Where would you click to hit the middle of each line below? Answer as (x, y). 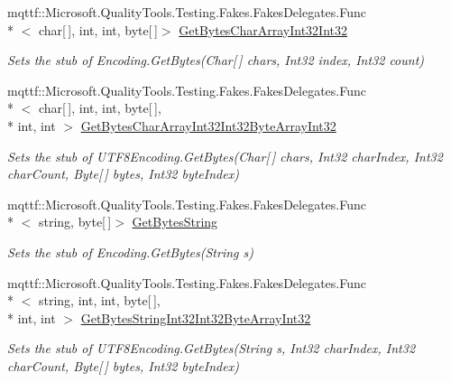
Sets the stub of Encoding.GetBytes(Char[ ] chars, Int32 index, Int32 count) (216, 60)
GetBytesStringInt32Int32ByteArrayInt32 (196, 317)
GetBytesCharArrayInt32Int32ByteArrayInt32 (208, 125)
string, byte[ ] (75, 222)
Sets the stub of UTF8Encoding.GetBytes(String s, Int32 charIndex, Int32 (212, 348)
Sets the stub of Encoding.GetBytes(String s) (130, 252)
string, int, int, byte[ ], (99, 300)
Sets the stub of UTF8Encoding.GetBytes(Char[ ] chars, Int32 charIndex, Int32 (225, 156)
